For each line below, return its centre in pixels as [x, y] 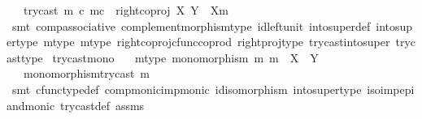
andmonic [31, 105]
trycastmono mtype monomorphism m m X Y [185, 57]
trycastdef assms [102, 105]
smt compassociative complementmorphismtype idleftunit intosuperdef [191, 25]
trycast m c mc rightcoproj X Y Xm [126, 10]
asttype [25, 57]
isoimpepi [391, 89]
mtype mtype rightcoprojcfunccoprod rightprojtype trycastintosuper [217, 42]
